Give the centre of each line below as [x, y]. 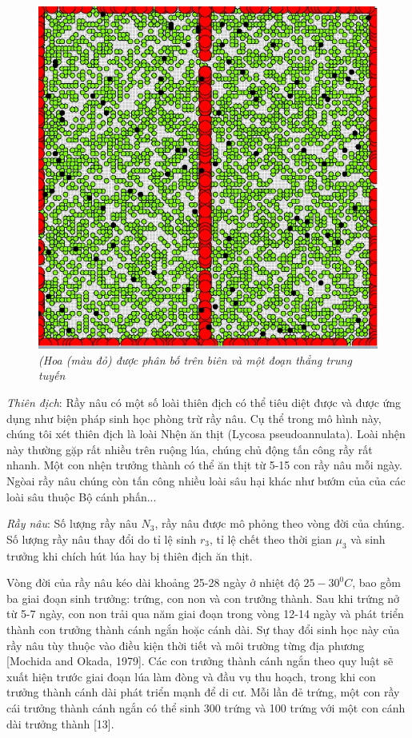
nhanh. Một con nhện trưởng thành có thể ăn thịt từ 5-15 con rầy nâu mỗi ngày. [204, 465]
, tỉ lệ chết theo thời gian [271, 539]
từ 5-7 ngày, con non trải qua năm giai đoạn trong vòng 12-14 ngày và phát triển [205, 614]
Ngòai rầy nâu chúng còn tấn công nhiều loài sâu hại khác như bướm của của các [206, 481]
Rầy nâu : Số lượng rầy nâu [72, 523]
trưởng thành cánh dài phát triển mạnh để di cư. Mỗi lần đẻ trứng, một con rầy [203, 692]
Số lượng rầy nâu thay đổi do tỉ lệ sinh [102, 539]
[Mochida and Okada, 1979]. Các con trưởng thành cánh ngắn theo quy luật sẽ [200, 661]
